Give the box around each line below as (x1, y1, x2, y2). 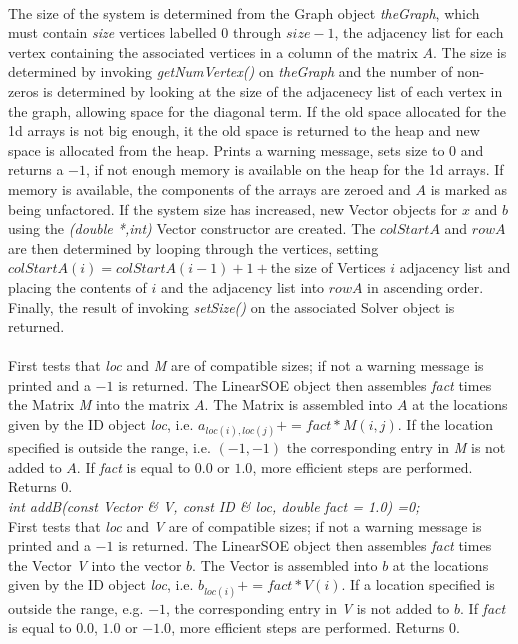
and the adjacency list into (161, 276, 325, 297)
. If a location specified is (341, 574, 495, 595)
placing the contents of (8, 276, 147, 297)
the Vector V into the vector (8, 554, 182, 575)
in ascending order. (367, 276, 484, 297)
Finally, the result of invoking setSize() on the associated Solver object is (8, 296, 455, 317)
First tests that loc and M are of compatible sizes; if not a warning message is (8, 355, 484, 376)
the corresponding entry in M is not (286, 437, 506, 458)
